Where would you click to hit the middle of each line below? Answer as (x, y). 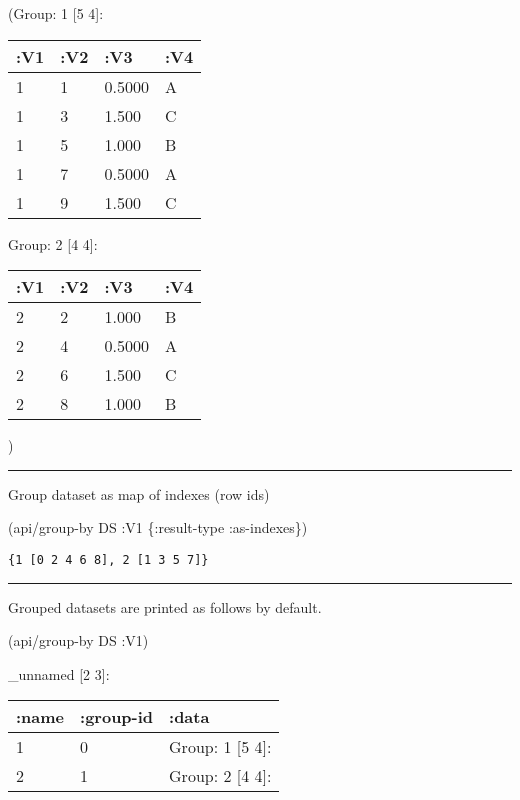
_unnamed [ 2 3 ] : (59, 673)
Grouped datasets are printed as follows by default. (165, 606)
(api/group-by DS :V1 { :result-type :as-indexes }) (158, 527)
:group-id (117, 717)
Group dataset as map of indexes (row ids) (139, 493)
